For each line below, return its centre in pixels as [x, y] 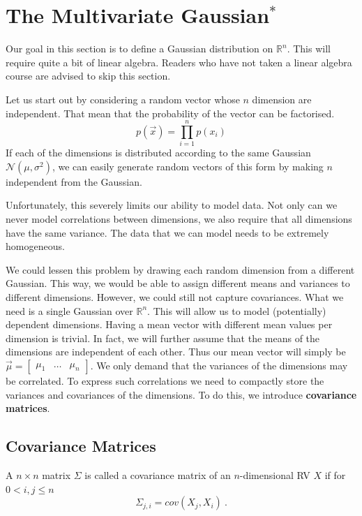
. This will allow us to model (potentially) [237, 310]
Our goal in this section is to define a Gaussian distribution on [139, 49]
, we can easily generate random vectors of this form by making [188, 166]
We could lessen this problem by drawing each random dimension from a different [180, 269]
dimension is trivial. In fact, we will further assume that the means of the [163, 338]
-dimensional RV [275, 474]
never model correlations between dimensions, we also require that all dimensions [179, 219]
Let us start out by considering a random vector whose [123, 99]
